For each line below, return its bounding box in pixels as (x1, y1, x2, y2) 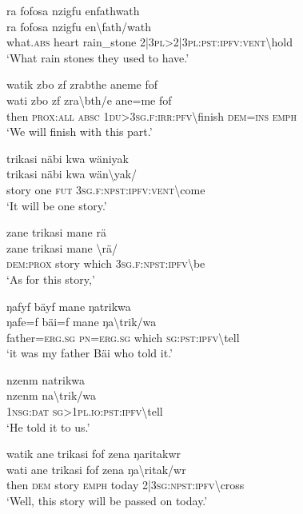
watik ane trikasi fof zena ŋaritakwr (6, 445, 181, 462)
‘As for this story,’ (6, 270, 95, 287)
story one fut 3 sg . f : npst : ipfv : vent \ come (6, 181, 205, 197)
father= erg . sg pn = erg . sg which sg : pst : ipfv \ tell (6, 329, 240, 345)
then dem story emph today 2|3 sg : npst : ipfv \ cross (6, 476, 245, 493)
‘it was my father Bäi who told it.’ (6, 345, 173, 361)
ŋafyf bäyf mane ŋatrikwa (6, 297, 131, 314)
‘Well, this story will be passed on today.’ (6, 492, 208, 509)
